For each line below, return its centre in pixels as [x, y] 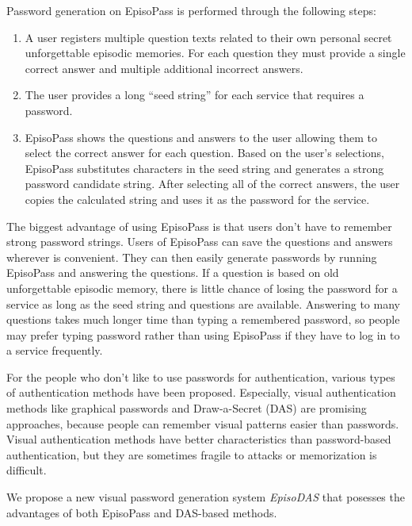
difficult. [27, 470]
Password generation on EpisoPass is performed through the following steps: [191, 10]
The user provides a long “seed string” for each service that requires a [195, 95]
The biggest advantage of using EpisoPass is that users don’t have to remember [199, 226]
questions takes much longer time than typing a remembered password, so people [203, 319]
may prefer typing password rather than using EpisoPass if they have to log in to [203, 334]
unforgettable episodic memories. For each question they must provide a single [215, 53]
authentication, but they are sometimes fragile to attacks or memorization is [192, 454]
